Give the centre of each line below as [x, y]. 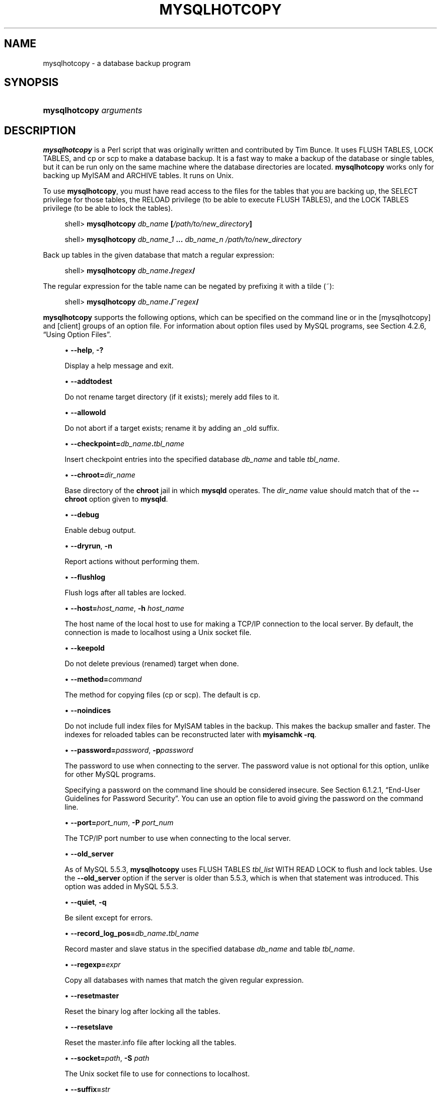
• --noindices [88, 711]
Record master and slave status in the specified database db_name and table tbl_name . [210, 949]
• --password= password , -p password [129, 750]
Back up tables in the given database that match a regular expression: [159, 255]
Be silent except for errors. [109, 918]
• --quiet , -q [86, 902]
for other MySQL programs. [110, 774]
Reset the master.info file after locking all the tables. [151, 1043]
